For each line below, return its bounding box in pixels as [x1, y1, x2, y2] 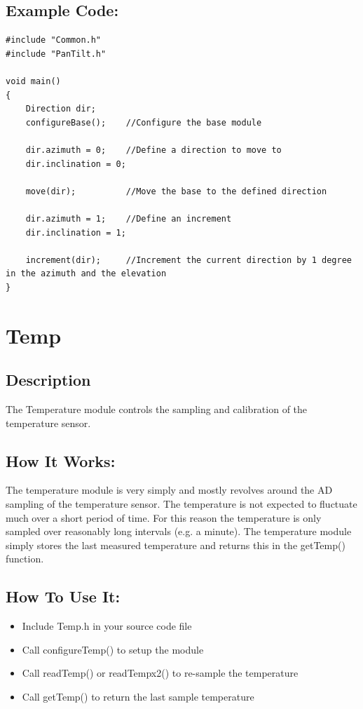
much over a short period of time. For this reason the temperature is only [6, 510, 322, 525]
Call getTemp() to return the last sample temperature [22, 689, 254, 703]
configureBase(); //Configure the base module [25, 117, 262, 128]
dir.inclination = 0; [25, 158, 126, 169]
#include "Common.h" [6, 35, 102, 46]
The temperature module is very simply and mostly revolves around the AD [6, 482, 333, 497]
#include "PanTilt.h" [6, 48, 107, 59]
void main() [6, 76, 61, 86]
